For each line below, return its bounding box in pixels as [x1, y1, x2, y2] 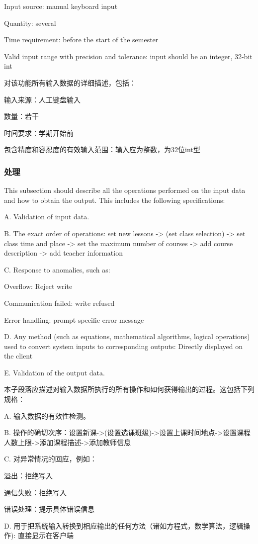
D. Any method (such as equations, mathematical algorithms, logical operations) [4, 331, 250, 342]
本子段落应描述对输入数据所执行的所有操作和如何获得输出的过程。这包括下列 [4, 384, 255, 394]
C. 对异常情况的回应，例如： [4, 453, 97, 464]
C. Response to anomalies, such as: [4, 264, 110, 274]
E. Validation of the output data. [4, 367, 105, 377]
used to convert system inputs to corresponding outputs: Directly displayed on [4, 341, 243, 351]
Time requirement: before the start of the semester [4, 34, 159, 45]
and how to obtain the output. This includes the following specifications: [4, 194, 225, 205]
